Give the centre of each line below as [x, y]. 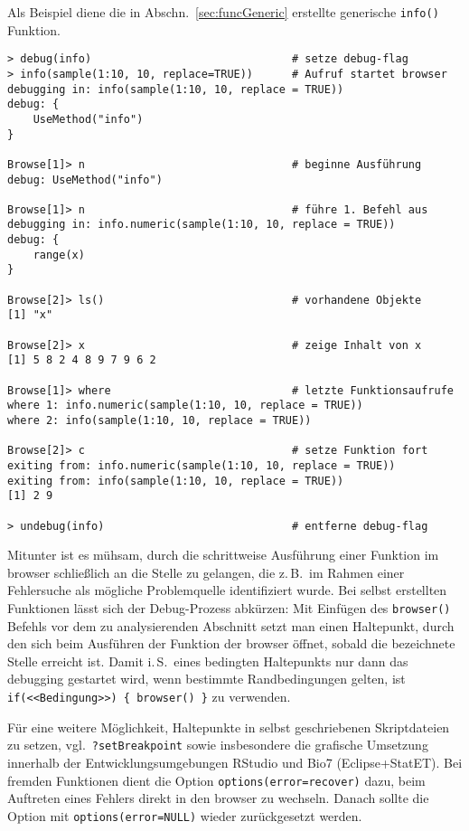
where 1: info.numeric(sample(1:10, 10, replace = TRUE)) [185, 406]
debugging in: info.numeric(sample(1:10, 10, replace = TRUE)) [202, 225]
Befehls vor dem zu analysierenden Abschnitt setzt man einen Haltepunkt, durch [231, 625]
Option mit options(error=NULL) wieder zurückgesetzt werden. [185, 815]
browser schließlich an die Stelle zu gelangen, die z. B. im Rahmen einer [206, 572]
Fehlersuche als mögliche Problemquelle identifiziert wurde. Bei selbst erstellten [227, 590]
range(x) [59, 255]
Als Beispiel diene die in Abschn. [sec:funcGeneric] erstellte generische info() [223, 12]
